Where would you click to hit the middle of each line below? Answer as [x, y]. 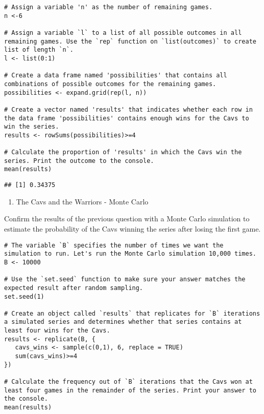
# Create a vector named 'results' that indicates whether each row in [128, 109]
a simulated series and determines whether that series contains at [123, 322]
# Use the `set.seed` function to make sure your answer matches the [125, 280]
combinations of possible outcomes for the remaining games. [110, 84]
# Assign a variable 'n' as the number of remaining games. [109, 7]
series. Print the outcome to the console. [79, 161]
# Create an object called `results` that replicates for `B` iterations [132, 313]
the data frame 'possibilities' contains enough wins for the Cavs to [127, 118]
